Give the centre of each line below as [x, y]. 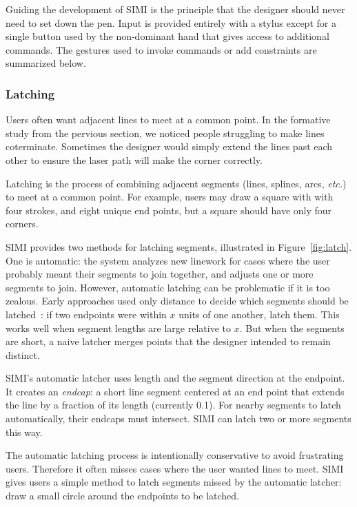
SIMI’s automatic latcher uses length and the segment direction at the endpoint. [175, 378]
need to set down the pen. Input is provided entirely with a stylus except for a [171, 22]
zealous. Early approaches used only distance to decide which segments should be [177, 301]
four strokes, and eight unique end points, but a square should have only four [169, 210]
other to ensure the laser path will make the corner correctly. [134, 159]
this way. [24, 432]
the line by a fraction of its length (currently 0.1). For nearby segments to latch [173, 405]
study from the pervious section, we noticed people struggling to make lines [165, 133]
